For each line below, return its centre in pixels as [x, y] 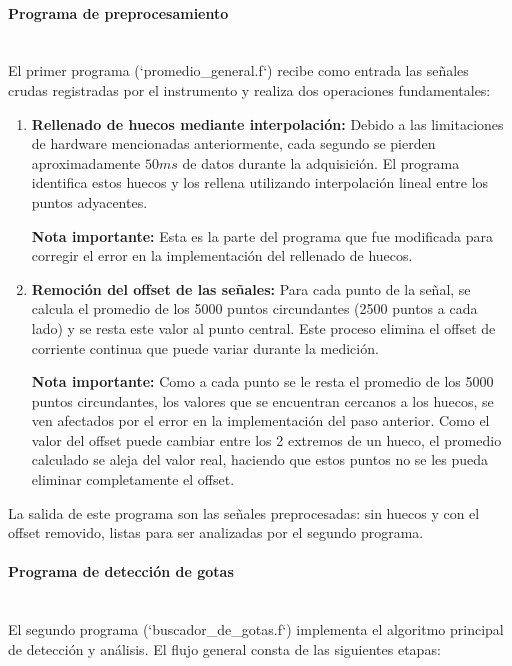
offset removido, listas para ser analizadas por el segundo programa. [216, 532]
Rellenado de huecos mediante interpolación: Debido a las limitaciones [267, 123]
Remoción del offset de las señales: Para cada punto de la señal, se [251, 288]
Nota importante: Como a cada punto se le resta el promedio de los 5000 [262, 381]
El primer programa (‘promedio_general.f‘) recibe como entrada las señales [238, 70]
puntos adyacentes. [89, 201]
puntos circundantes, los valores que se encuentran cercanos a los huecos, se [262, 400]
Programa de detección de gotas [121, 571]
